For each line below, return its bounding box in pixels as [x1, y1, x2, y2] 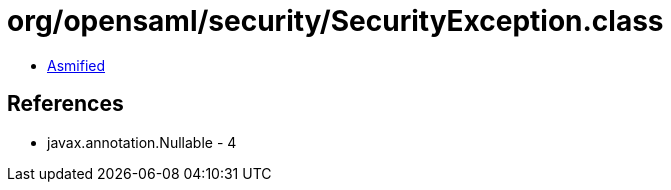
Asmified [47, 56, 106, 74]
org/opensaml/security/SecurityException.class [7, 4, 664, 38]
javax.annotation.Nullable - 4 [47, 133, 237, 151]
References [7, 91, 124, 117]
